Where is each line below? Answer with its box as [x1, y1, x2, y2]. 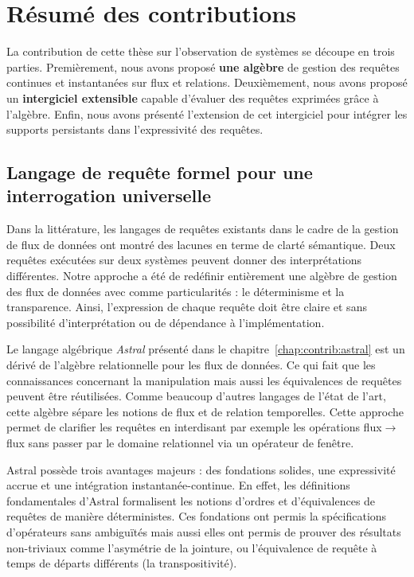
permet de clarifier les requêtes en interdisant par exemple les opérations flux [6, 419, 382, 435]
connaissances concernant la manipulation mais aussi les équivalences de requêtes [6, 372, 402, 388]
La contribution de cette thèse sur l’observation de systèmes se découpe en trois [6, 43, 395, 60]
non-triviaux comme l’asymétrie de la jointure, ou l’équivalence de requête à [6, 539, 377, 556]
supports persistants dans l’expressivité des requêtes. [6, 121, 264, 138]
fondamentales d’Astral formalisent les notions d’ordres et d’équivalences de [6, 492, 376, 509]
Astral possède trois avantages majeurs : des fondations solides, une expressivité [6, 461, 396, 478]
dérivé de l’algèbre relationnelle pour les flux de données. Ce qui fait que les [6, 357, 376, 373]
